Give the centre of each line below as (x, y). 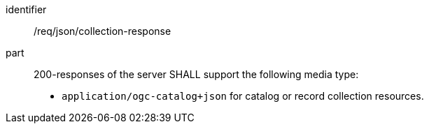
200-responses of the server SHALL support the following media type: (196, 74)
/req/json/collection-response (103, 31)
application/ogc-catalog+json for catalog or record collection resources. (243, 96)
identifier (26, 9)
